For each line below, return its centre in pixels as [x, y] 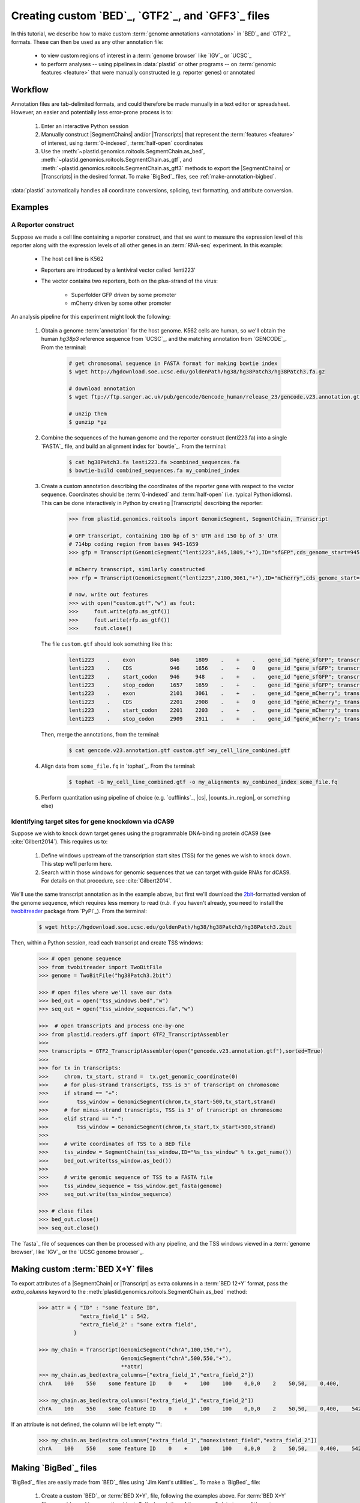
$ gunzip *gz [88, 422]
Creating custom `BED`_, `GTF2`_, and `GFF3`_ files [140, 16]
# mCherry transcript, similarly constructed [137, 569]
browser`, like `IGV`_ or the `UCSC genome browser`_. [77, 1252]
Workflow [30, 89]
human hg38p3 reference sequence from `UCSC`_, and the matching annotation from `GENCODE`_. [164, 339]
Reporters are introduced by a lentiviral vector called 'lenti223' [118, 270]
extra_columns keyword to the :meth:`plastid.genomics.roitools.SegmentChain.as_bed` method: [129, 1292]
